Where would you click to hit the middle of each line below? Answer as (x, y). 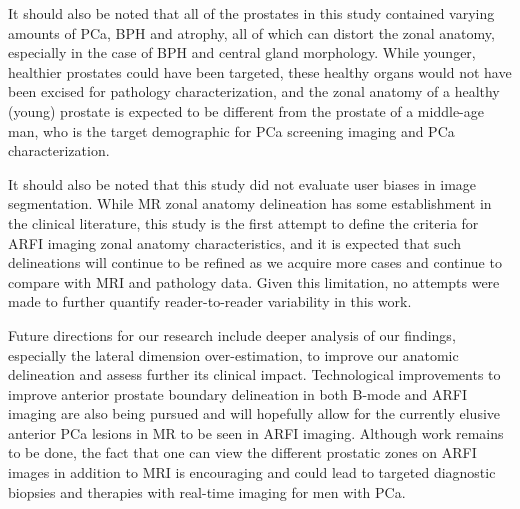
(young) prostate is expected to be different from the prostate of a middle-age (246, 110)
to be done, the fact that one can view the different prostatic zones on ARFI (242, 452)
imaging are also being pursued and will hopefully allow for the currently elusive (254, 413)
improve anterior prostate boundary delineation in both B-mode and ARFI (238, 393)
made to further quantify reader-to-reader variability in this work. (210, 301)
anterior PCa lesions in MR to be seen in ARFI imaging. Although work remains (256, 432)
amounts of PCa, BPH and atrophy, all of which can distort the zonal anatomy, (251, 32)
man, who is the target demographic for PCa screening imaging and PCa (231, 130)
